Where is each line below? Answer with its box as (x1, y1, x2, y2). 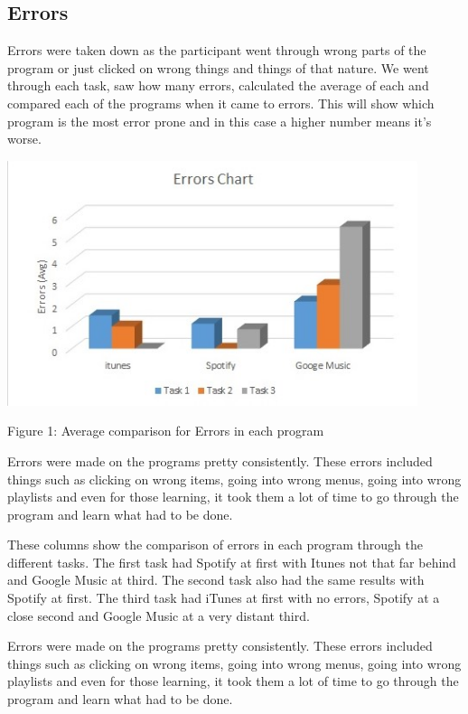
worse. (7, 129, 42, 148)
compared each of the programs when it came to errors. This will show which (7, 93, 435, 112)
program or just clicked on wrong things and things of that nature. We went (7, 58, 429, 77)
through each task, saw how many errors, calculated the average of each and (7, 76, 429, 95)
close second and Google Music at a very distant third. (7, 606, 310, 625)
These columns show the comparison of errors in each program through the (7, 535, 423, 554)
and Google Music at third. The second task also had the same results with (7, 570, 425, 589)
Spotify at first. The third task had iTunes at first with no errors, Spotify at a (7, 588, 440, 607)
